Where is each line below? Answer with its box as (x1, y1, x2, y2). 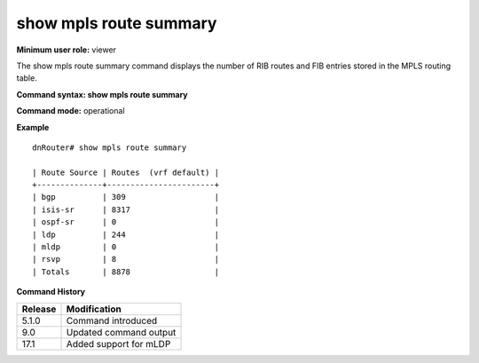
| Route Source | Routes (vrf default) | (32, 167, 220, 178)
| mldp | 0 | (32, 242, 220, 252)
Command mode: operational (16, 106, 125, 116)
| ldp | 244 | (32, 229, 220, 240)
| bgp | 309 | (32, 192, 220, 202)
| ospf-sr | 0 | (32, 217, 220, 227)
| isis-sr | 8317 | (32, 204, 220, 215)
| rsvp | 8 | (32, 254, 220, 264)
